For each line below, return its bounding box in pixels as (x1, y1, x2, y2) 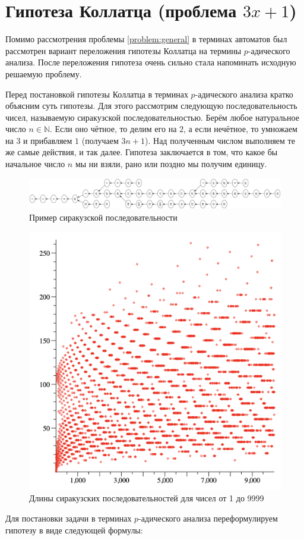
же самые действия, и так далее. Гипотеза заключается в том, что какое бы (5, 146, 278, 158)
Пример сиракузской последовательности (29, 211, 178, 223)
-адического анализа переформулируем (138, 511, 278, 524)
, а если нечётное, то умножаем (183, 123, 297, 135)
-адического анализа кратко (195, 87, 293, 100)
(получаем (81, 134, 119, 146)
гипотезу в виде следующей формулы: (5, 523, 143, 536)
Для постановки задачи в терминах (5, 511, 132, 524)
